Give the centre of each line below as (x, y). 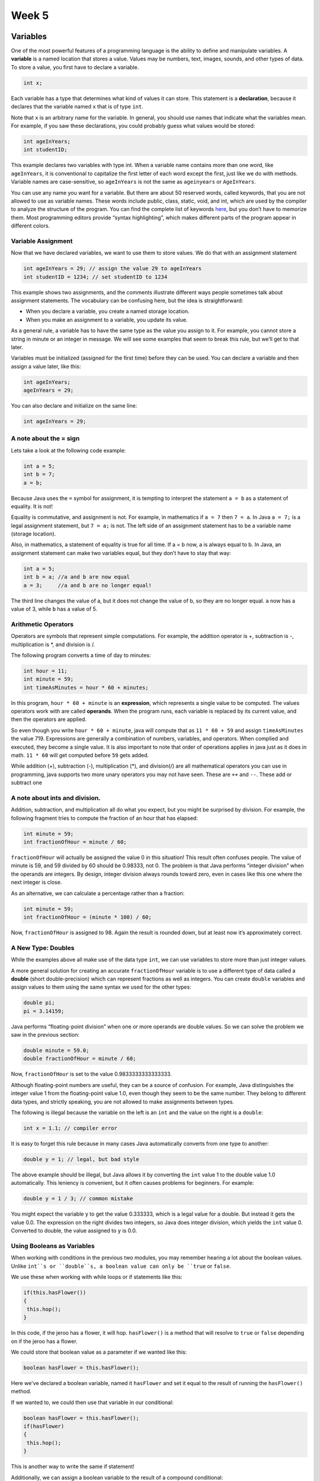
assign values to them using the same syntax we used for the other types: (101, 987)
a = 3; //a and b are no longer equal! (88, 585)
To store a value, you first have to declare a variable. (75, 67)
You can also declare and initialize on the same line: (74, 406)
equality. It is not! (32, 506)
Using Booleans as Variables (53, 1246)
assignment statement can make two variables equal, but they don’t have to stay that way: (121, 553)
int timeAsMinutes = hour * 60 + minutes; (86, 687)
